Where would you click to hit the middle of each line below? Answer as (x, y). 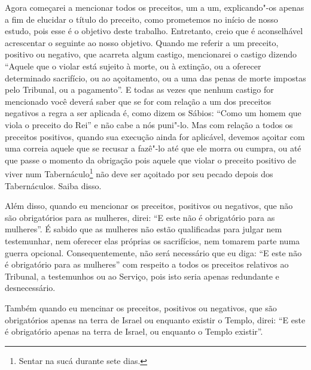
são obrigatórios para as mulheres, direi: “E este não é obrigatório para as (140, 217)
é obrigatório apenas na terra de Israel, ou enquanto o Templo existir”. (134, 331)
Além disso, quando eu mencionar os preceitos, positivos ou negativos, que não (149, 206)
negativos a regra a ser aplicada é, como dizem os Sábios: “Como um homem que (153, 113)
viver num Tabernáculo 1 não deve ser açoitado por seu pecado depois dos (139, 173)
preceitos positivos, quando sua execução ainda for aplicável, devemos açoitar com (155, 136)
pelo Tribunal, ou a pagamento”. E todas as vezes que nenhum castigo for (139, 90)
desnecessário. (30, 288)
